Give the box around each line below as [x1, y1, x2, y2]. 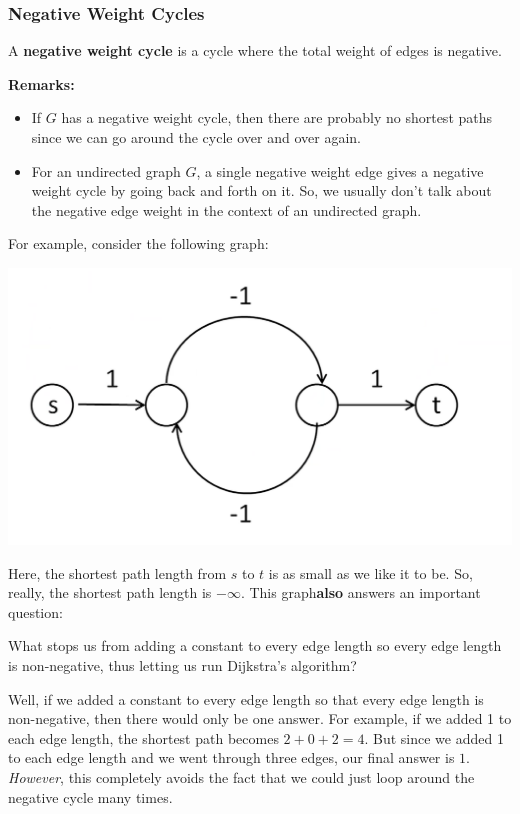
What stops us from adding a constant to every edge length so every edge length [8, 635, 502, 656]
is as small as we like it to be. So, [268, 562, 473, 583]
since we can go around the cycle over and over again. [31, 127, 361, 147]
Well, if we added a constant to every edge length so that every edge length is [8, 688, 484, 709]
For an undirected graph [31, 160, 181, 181]
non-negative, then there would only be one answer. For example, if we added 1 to [8, 708, 512, 729]
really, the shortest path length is [8, 582, 212, 603]
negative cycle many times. [8, 786, 173, 807]
